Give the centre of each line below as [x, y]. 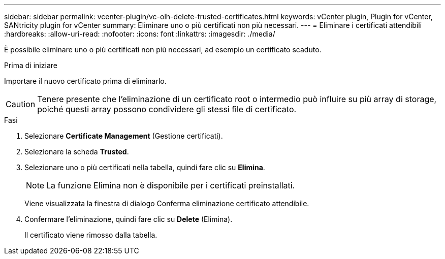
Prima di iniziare [31, 65]
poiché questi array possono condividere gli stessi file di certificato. [167, 109]
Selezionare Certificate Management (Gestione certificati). [124, 136]
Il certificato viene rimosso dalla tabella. [91, 235]
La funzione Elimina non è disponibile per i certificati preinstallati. [171, 185]
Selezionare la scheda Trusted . [77, 152]
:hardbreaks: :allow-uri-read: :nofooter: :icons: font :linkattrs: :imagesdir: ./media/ [140, 34]
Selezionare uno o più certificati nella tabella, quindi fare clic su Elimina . [145, 167]
